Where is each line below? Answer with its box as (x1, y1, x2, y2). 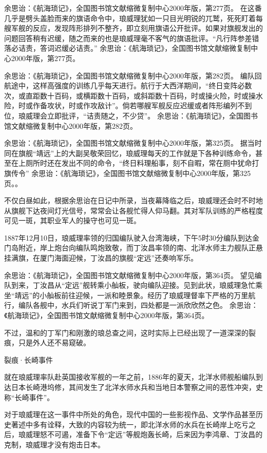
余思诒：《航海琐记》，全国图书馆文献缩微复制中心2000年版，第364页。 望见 (4, 269, 255, 280)
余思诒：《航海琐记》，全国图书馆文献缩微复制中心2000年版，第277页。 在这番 (4, 3, 262, 13)
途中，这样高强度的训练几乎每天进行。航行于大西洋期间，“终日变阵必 (11, 80, 245, 91)
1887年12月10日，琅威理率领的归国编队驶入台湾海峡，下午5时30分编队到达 (4, 232, 252, 243)
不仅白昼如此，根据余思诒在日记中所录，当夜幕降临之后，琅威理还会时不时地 (4, 195, 263, 206)
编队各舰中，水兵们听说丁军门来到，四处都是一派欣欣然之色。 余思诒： (18, 300, 258, 310)
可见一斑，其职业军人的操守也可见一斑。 (4, 215, 141, 226)
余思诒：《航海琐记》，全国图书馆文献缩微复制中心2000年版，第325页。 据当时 (4, 137, 262, 148)
